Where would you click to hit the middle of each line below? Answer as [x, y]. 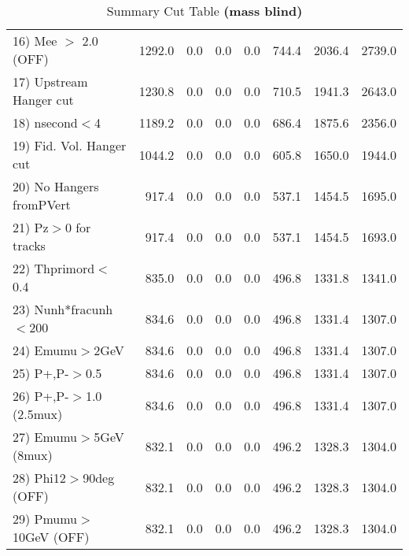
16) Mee [35, 41]
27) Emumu [45, 437]
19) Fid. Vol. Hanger [70, 145]
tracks [29, 245]
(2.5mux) [38, 414]
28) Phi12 [39, 478]
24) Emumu [45, 350]
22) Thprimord [54, 268]
